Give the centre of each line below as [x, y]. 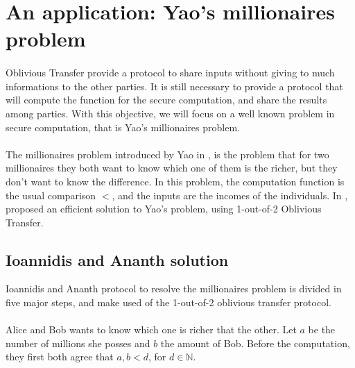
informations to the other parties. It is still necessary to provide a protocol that [174, 86]
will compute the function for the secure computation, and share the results [166, 100]
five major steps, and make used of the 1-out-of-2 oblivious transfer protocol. [168, 302]
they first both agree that [60, 357]
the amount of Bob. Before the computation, [255, 343]
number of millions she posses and [78, 343]
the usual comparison [51, 195]
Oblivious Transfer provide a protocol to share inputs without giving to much [170, 73]
